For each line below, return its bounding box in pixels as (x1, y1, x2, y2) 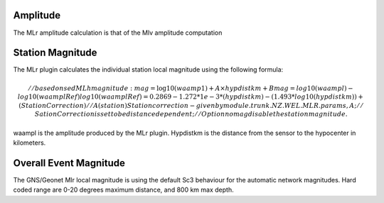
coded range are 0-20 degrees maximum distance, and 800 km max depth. (13, 185, 234, 194)
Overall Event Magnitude (13, 157, 126, 169)
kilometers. (13, 138, 46, 147)
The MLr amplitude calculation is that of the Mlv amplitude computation (13, 28, 223, 37)
